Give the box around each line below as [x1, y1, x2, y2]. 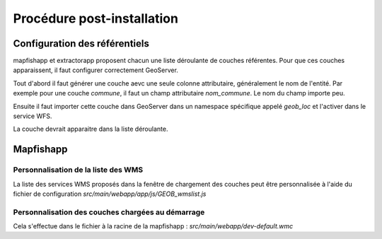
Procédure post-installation [13, 11, 178, 26]
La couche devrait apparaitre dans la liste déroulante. [13, 124, 168, 134]
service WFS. [13, 112, 52, 120]
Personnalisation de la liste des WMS [13, 165, 144, 175]
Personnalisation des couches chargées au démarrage [13, 207, 205, 217]
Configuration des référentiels [13, 37, 150, 49]
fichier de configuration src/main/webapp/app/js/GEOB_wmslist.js [13, 190, 207, 198]
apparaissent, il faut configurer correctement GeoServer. [13, 66, 178, 74]
